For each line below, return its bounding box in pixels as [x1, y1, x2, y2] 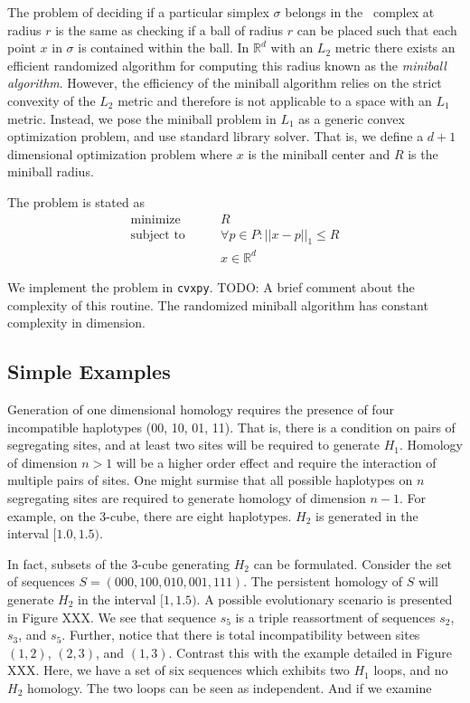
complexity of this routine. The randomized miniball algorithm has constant [7, 295, 428, 314]
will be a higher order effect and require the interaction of [116, 452, 437, 471]
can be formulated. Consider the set [253, 554, 452, 573]
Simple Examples [7, 357, 171, 385]
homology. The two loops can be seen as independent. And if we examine [26, 678, 432, 697]
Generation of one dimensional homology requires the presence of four [7, 399, 394, 418]
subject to [130, 228, 185, 242]
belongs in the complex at [285, 3, 435, 21]
